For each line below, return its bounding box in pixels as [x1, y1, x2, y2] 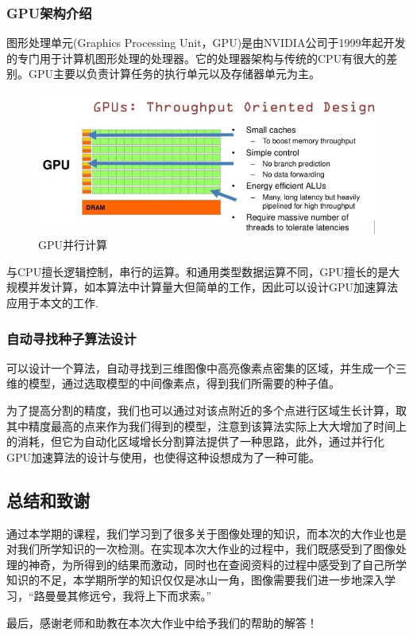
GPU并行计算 [38, 236, 108, 253]
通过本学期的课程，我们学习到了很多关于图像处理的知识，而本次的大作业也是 [6, 525, 407, 541]
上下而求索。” [145, 587, 212, 603]
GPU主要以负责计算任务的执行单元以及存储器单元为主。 [28, 65, 321, 82]
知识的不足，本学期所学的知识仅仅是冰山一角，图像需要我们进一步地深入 [6, 572, 384, 588]
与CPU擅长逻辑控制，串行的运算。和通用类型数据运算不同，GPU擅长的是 [6, 263, 389, 279]
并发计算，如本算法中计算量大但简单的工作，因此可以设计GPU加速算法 [28, 279, 399, 295]
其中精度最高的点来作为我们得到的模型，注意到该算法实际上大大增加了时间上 [6, 417, 407, 434]
